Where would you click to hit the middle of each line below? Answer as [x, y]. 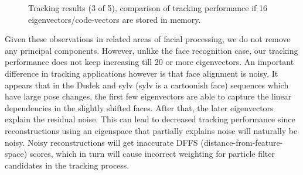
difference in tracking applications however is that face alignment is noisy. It [142, 73]
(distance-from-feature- [242, 142]
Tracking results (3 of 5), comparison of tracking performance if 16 [148, 8]
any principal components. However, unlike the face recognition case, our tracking [151, 50]
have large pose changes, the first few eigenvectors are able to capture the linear [148, 96]
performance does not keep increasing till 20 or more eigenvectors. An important [149, 62]
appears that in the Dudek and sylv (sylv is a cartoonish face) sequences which [147, 85]
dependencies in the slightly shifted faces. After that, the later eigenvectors [139, 107]
